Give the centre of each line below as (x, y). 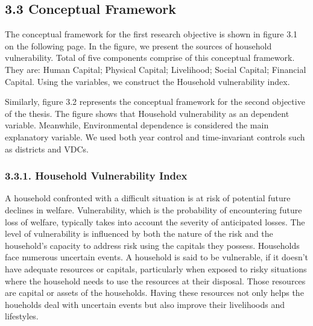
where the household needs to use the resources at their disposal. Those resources (155, 281)
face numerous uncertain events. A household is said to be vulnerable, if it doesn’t (157, 257)
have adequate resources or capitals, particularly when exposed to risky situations (156, 268)
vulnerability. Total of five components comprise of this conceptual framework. (150, 58)
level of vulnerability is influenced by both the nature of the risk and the (139, 234)
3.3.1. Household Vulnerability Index (96, 176)
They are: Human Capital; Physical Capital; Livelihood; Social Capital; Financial (156, 69)
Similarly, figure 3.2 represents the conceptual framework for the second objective (155, 102)
